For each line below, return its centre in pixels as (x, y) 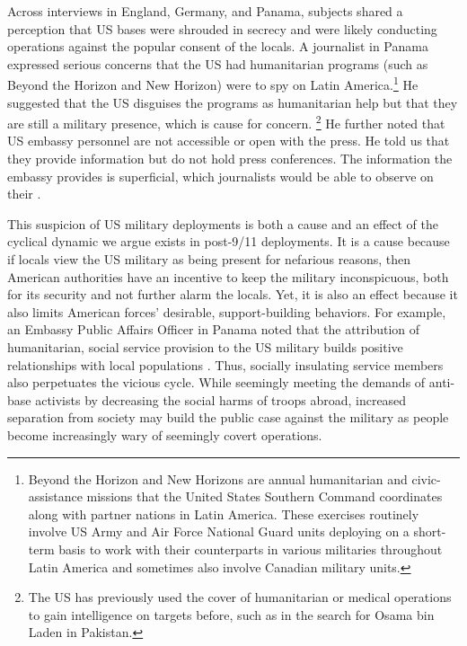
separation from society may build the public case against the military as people (228, 417)
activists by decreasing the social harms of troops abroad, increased (221, 399)
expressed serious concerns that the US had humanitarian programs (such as (218, 63)
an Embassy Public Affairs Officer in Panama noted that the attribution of (214, 329)
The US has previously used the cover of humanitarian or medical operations (240, 597)
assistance (55, 496)
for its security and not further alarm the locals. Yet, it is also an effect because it (233, 294)
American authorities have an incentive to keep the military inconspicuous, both (228, 276)
